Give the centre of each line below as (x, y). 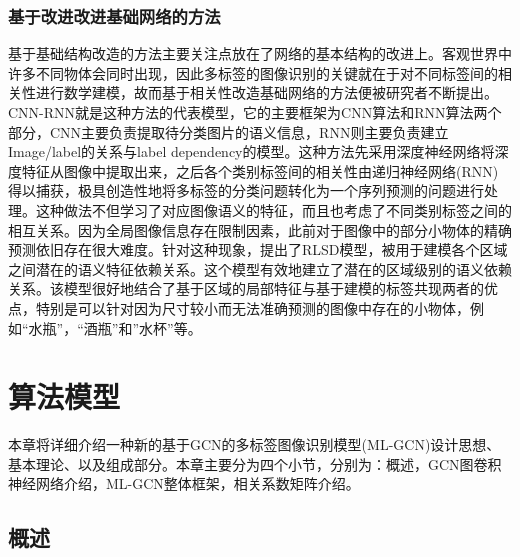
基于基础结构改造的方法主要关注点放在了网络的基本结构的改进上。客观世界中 (260, 53)
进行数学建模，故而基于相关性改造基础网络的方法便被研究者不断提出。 (266, 92)
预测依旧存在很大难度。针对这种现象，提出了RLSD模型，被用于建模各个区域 (258, 249)
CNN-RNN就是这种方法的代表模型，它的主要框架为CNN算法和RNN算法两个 (255, 112)
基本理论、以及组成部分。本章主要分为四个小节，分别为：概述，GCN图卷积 (255, 463)
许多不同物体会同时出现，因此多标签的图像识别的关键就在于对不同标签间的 (253, 72)
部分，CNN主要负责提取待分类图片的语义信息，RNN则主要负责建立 (228, 131)
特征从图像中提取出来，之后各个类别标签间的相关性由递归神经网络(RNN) (260, 170)
